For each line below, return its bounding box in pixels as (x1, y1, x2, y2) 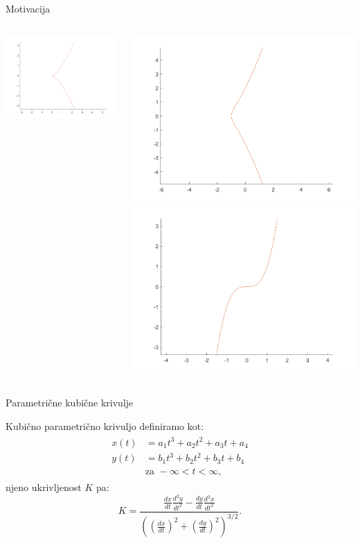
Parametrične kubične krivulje (6, 395, 134, 409)
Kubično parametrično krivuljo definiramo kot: (6, 418, 204, 433)
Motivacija (6, 1, 51, 15)
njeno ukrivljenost (6, 480, 82, 494)
